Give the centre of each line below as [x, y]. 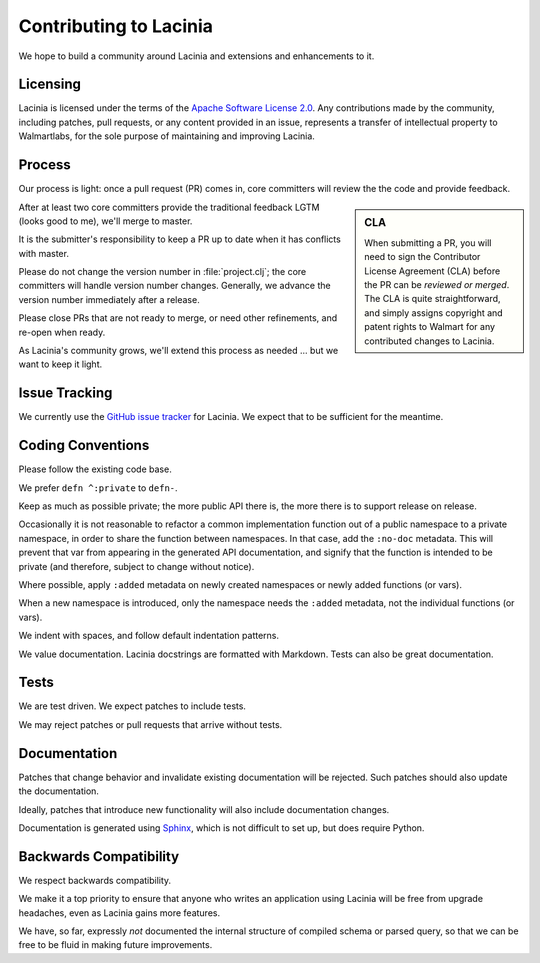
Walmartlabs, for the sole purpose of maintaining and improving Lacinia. [166, 136]
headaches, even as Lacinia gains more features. [119, 912]
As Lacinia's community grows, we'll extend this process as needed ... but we [178, 351]
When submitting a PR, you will [428, 242]
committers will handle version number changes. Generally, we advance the [174, 286]
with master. [44, 253]
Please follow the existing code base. [95, 469]
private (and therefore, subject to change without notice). [136, 566]
